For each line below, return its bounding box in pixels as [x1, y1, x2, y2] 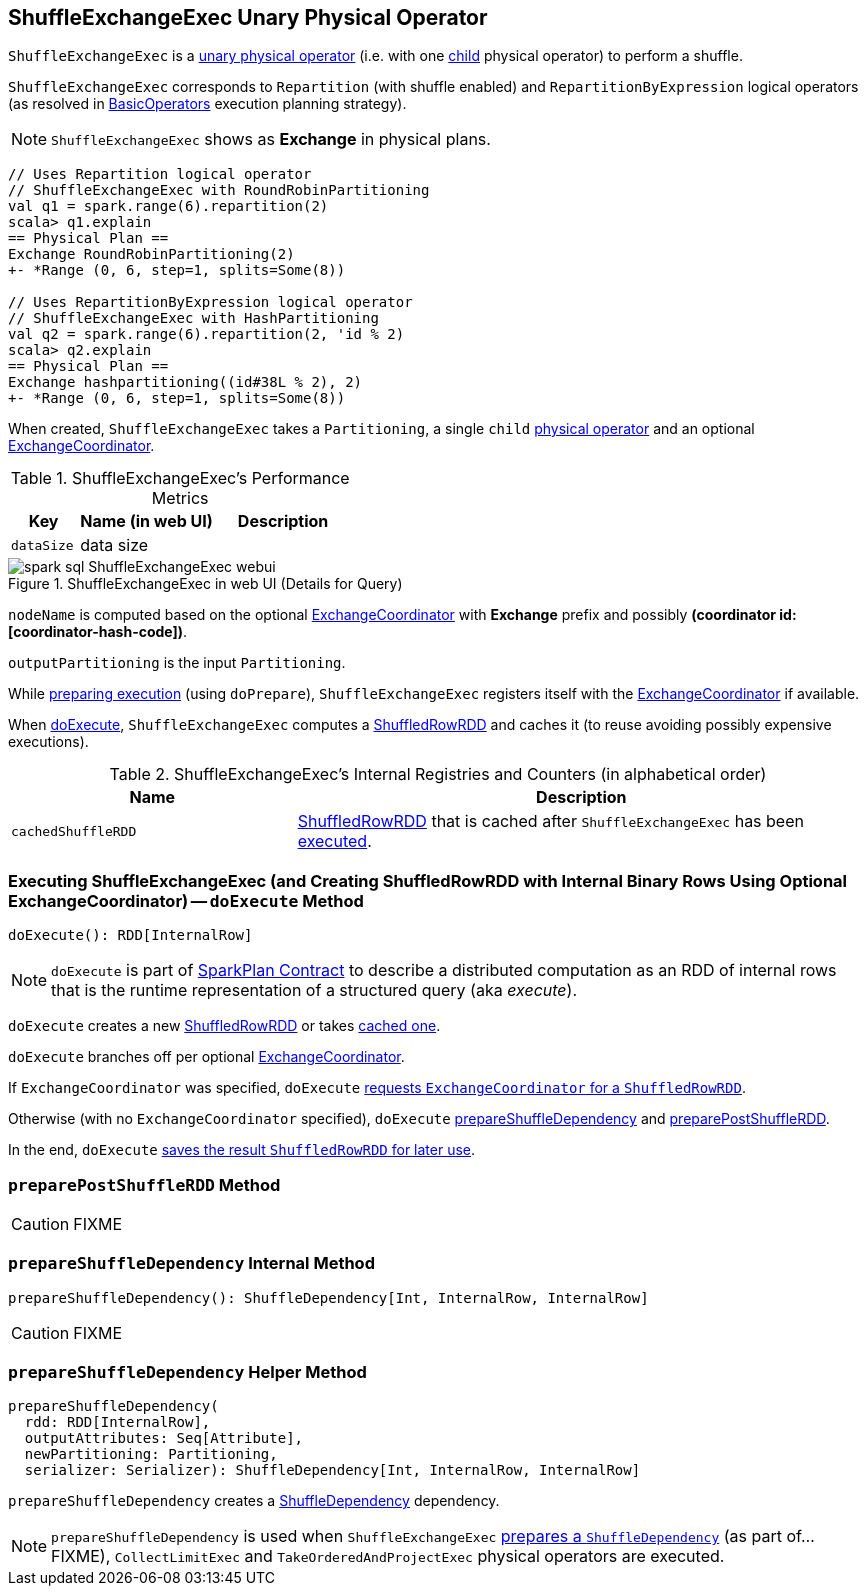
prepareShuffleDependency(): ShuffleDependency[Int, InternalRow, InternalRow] [8, 1289, 649, 1306]
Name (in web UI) [80, 511, 213, 532]
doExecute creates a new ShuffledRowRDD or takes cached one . [8, 1017, 441, 1035]
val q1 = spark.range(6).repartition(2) [8, 198, 329, 215]
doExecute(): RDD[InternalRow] [8, 927, 253, 944]
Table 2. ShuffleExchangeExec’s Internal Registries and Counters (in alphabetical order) [109, 764, 767, 785]
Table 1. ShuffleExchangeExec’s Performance [10, 468, 350, 489]
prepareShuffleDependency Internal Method [8, 1253, 375, 1274]
